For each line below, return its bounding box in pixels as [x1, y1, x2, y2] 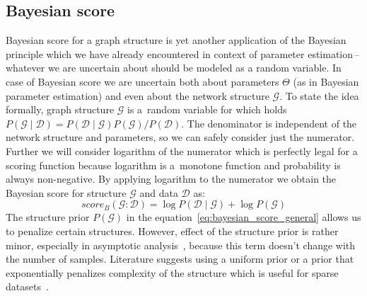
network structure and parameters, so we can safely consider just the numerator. [6, 130, 355, 144]
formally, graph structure [6, 102, 115, 117]
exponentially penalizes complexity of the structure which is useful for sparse [6, 265, 339, 280]
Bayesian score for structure [6, 185, 127, 200]
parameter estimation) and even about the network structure [6, 88, 269, 103]
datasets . [6, 279, 49, 294]
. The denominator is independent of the [181, 115, 357, 130]
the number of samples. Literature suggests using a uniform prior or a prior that [6, 251, 354, 266]
